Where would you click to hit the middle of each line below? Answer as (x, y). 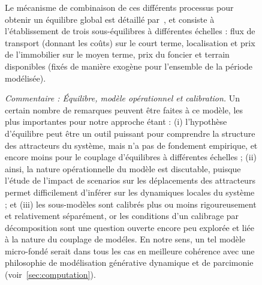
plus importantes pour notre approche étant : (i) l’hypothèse (116, 121)
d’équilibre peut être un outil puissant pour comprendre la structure (130, 133)
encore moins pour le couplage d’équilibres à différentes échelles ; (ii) (131, 157)
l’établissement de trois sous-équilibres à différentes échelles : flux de (130, 31)
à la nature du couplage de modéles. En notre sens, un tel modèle (125, 239)
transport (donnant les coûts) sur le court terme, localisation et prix (130, 42)
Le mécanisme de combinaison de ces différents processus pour (119, 7)
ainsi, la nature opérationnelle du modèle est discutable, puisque (123, 168)
